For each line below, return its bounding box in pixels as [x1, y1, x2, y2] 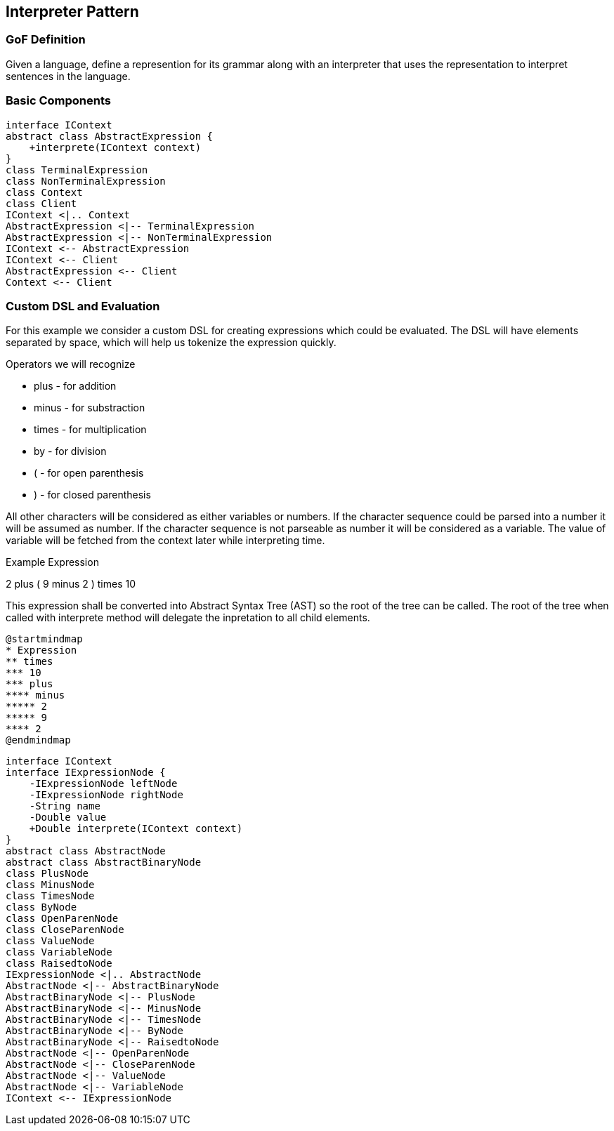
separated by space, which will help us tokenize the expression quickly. [6, 336, 337, 349]
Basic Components [6, 93, 111, 108]
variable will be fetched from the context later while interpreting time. [6, 534, 325, 547]
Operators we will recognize [6, 358, 136, 371]
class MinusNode [6, 879, 95, 891]
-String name [29, 800, 100, 812]
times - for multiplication [34, 423, 147, 436]
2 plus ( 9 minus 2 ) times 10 [6, 578, 136, 590]
